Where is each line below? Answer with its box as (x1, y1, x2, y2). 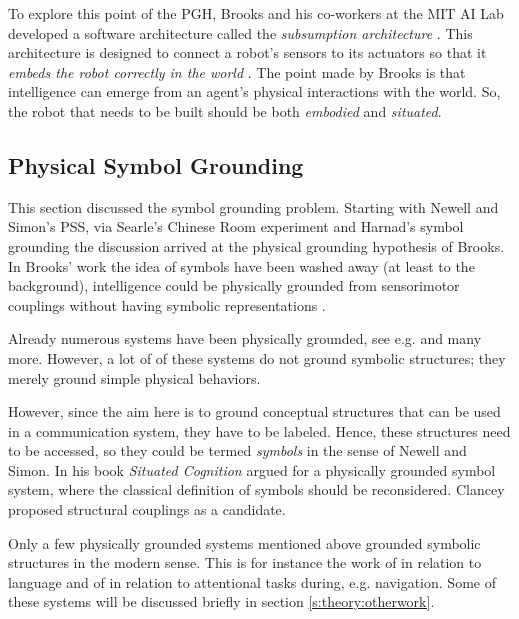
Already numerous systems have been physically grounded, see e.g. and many (8, 328, 482, 349)
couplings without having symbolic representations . (8, 294, 326, 315)
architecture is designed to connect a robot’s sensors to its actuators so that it (8, 42, 487, 63)
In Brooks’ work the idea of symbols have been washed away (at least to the (8, 255, 475, 276)
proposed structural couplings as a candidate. (8, 499, 286, 520)
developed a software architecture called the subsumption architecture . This (8, 22, 473, 43)
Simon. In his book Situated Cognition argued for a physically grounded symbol (8, 459, 496, 480)
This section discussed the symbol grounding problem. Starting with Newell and (8, 196, 499, 217)
